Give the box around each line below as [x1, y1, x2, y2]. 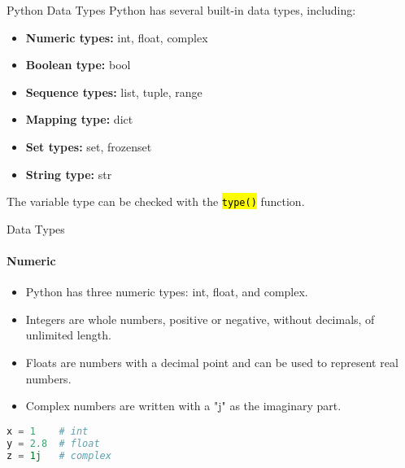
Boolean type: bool [25, 56, 131, 73]
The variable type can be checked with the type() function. [7, 193, 305, 210]
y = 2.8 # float [7, 437, 100, 449]
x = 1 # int [7, 425, 89, 437]
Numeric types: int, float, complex [25, 28, 208, 46]
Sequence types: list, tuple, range [25, 83, 202, 100]
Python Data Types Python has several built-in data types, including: [7, 2, 356, 18]
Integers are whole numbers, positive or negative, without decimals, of [25, 310, 375, 327]
